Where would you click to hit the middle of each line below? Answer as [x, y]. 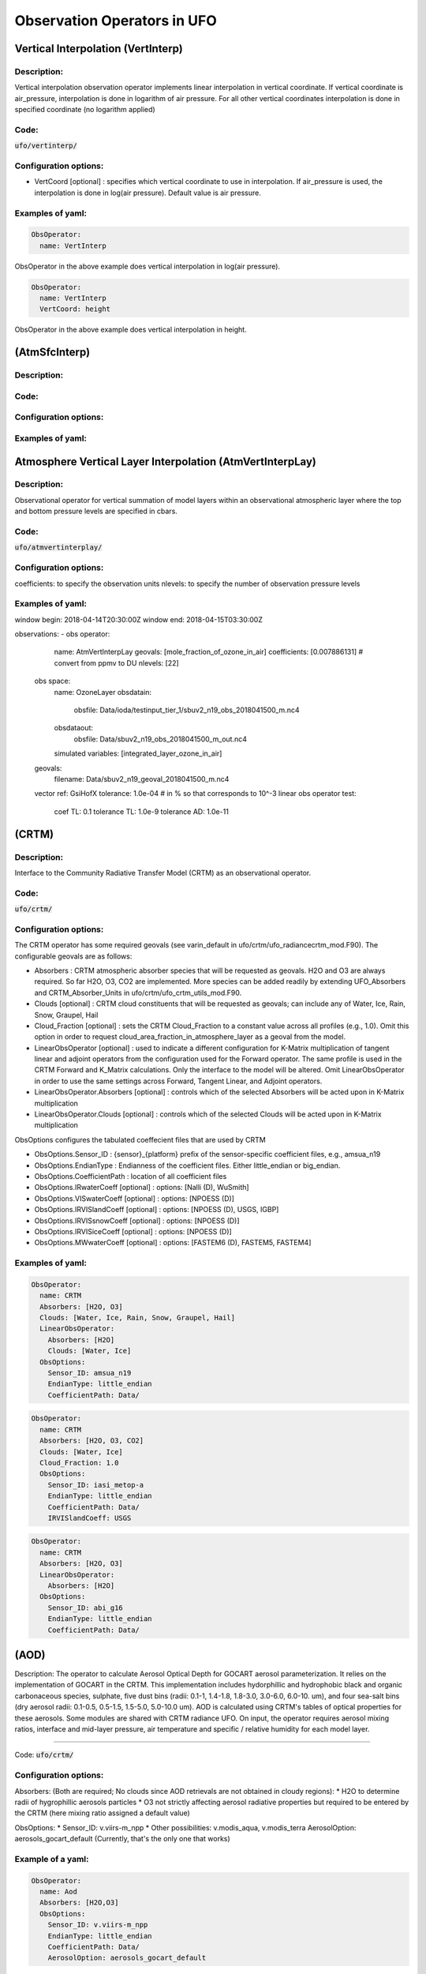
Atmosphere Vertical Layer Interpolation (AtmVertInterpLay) [166, 462]
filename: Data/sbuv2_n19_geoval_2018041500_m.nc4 [142, 779]
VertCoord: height [75, 309]
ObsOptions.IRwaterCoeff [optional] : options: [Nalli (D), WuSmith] [142, 1188]
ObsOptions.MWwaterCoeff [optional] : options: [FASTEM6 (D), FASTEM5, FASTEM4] [173, 1243]
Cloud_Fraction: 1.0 [79, 1462]
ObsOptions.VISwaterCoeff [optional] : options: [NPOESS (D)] [134, 1198]
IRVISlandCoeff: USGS [90, 1518]
